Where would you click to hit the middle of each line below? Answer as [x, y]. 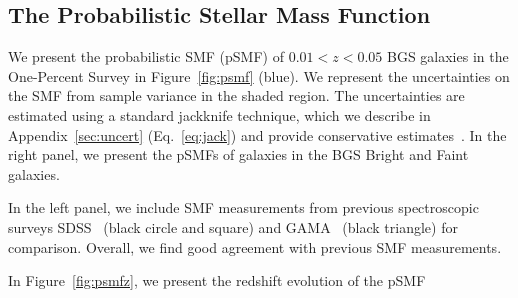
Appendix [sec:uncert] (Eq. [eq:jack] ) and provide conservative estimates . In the [257, 134]
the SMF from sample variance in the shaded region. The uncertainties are [236, 95]
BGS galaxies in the [447, 56]
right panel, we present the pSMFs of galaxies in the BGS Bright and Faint [238, 154]
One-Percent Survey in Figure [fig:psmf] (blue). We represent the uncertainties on [259, 75]
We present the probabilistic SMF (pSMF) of [146, 56]
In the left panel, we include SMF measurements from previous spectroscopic [243, 207]
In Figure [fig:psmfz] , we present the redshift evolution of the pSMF [217, 280]
